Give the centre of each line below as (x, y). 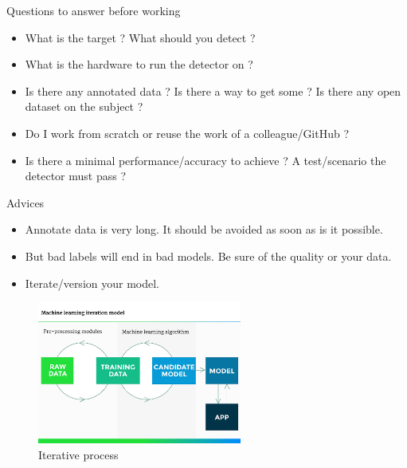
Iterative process (78, 454)
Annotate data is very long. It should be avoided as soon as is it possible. (204, 229)
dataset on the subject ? (84, 106)
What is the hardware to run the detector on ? (139, 64)
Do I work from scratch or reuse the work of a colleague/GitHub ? (187, 133)
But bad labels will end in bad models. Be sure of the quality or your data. (208, 256)
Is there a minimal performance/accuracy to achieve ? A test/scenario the (205, 160)
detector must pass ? (76, 176)
